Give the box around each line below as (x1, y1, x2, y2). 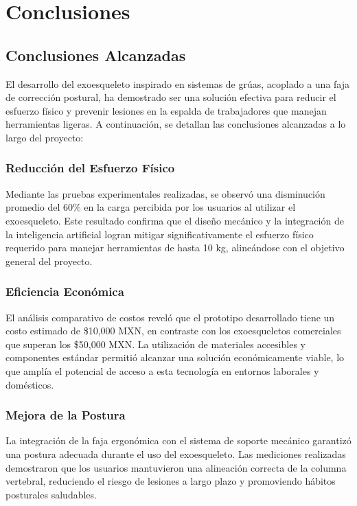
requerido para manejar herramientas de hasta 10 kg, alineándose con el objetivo (5, 240, 345, 255)
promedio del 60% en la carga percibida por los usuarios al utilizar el (5, 200, 296, 214)
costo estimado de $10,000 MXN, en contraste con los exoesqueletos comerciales (5, 323, 341, 338)
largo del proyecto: (5, 130, 84, 144)
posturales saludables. (5, 487, 97, 501)
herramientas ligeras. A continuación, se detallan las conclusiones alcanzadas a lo (5, 117, 346, 131)
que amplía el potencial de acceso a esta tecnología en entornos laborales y (5, 363, 319, 378)
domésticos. (5, 377, 54, 391)
